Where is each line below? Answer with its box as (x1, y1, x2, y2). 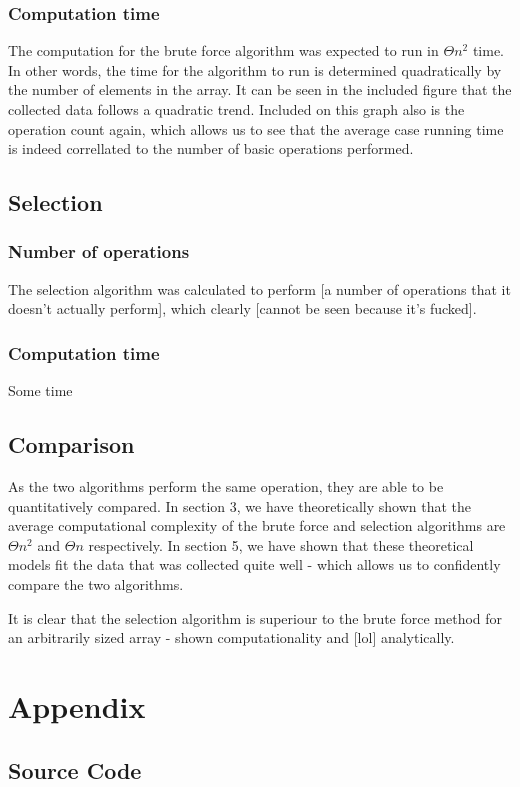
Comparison (8, 429, 135, 460)
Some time (8, 380, 73, 401)
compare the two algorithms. (8, 573, 184, 594)
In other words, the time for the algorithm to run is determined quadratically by (8, 59, 502, 80)
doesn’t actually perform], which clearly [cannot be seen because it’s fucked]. (8, 298, 477, 319)
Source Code (8, 754, 142, 785)
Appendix (8, 685, 146, 726)
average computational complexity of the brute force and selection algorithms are (8, 515, 506, 536)
